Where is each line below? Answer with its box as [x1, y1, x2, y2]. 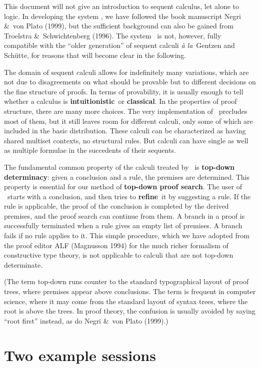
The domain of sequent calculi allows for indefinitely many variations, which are [4, 66, 249, 77]
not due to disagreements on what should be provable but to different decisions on [4, 76, 256, 87]
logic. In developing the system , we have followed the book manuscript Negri [4, 10, 241, 21]
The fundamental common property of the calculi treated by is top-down [4, 161, 235, 172]
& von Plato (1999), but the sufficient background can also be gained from [4, 20, 233, 31]
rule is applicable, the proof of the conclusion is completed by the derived [4, 201, 229, 211]
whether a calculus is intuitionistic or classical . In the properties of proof [4, 96, 237, 106]
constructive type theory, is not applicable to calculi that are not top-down [4, 250, 233, 260]
